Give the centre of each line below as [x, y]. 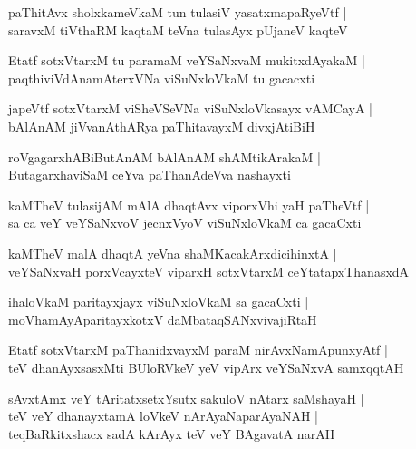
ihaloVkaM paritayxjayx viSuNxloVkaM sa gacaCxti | [159, 302]
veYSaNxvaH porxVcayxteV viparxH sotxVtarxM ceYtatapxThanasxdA [209, 271]
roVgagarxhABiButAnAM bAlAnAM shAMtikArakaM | [164, 156]
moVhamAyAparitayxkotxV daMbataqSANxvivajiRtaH [163, 319]
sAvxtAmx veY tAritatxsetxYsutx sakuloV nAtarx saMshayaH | [186, 398]
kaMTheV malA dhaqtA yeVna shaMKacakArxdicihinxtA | [173, 253]
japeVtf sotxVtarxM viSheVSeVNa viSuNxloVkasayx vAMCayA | [190, 108]
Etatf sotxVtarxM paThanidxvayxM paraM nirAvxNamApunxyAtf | [198, 350]
